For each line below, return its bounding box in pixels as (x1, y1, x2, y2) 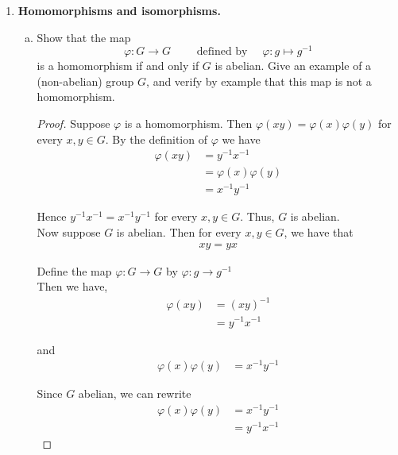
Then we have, (37, 278, 108, 295)
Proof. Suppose (37, 115, 110, 132)
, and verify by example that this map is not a (146, 72, 372, 89)
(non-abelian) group (37, 72, 134, 89)
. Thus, (240, 208, 275, 225)
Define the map (37, 262, 112, 279)
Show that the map (37, 29, 131, 45)
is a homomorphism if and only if (37, 57, 199, 74)
